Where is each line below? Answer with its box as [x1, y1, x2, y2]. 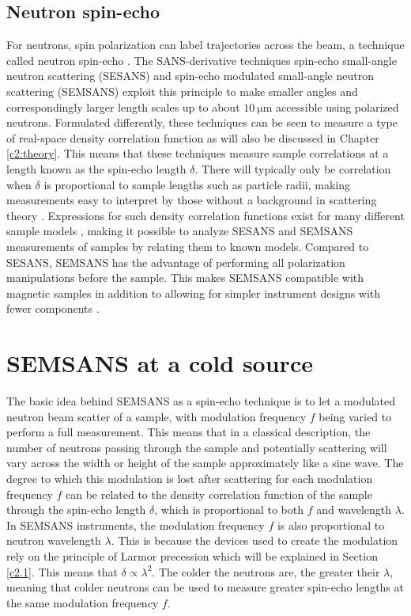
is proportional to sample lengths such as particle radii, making [43, 176, 350, 192]
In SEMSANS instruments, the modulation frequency [6, 516, 265, 533]
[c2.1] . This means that [6, 563, 118, 580]
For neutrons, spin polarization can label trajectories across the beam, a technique [6, 36, 405, 53]
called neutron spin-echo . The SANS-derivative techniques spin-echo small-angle [6, 51, 397, 68]
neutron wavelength [6, 532, 101, 549]
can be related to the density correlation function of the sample [65, 485, 372, 502]
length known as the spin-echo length [6, 160, 187, 177]
